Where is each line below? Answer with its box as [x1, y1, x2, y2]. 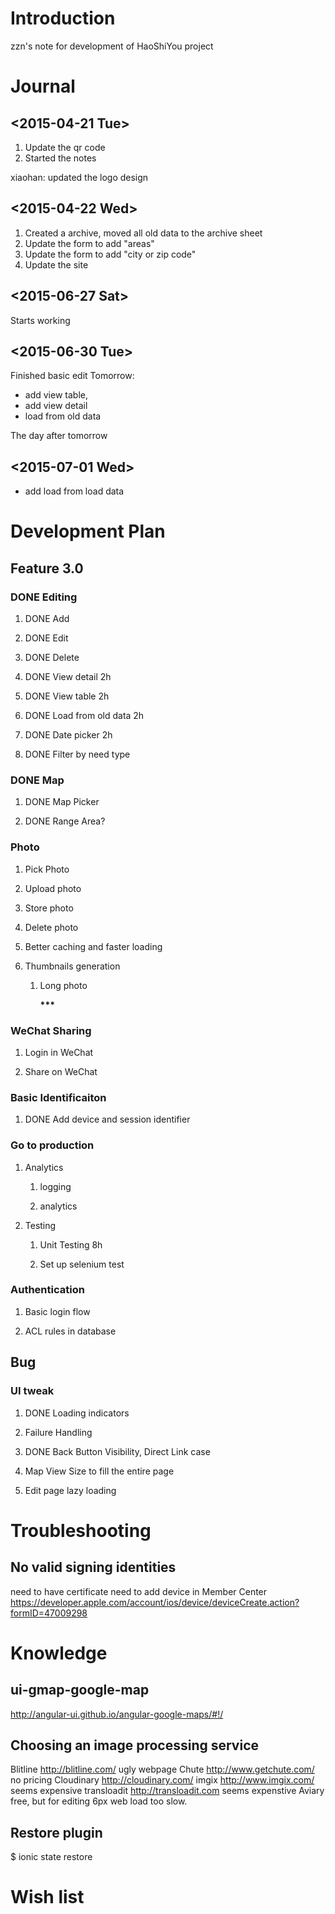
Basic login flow [24, 1305, 91, 1317]
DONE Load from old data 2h [24, 710, 145, 722]
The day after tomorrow [10, 430, 108, 442]
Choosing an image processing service [10, 1737, 260, 1754]
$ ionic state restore [10, 1851, 93, 1863]
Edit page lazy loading [24, 1484, 117, 1496]
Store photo [24, 902, 74, 914]
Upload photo [24, 882, 82, 894]
